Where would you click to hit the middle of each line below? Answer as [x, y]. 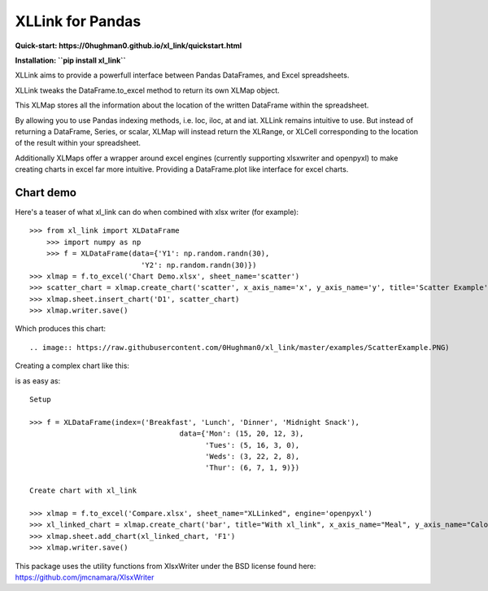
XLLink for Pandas [78, 21]
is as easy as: [38, 381]
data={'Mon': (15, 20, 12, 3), [242, 434]
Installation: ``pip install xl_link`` [70, 60]
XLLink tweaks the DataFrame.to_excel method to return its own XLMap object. [147, 90]
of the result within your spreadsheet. [78, 143]
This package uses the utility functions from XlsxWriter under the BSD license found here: [166, 566]
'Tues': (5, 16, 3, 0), [252, 445]
